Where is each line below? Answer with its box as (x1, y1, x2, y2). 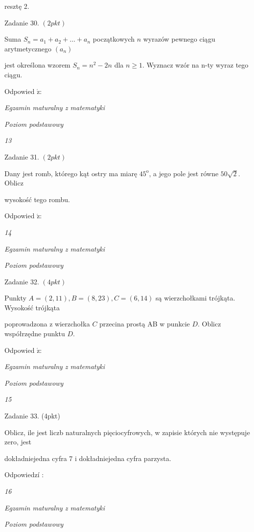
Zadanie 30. (4, 17, 39, 27)
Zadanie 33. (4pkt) (4, 411, 60, 421)
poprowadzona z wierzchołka (4, 319, 90, 329)
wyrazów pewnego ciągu (143, 34, 215, 44)
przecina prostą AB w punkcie (99, 319, 190, 329)
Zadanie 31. (4, 151, 39, 162)
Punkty (4, 293, 26, 303)
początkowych (92, 34, 135, 44)
